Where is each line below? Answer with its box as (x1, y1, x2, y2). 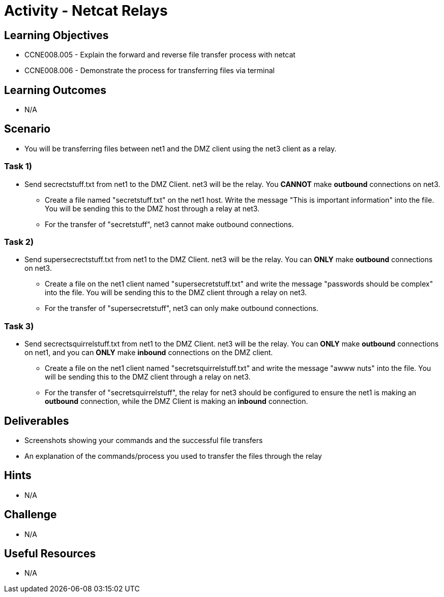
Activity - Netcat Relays (4, 2, 168, 19)
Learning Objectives (4, 28, 109, 42)
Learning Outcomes (4, 83, 106, 97)
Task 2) (4, 236, 34, 247)
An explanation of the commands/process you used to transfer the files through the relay (24, 451, 322, 460)
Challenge (4, 508, 57, 521)
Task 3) (4, 321, 34, 331)
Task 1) (4, 161, 32, 172)
